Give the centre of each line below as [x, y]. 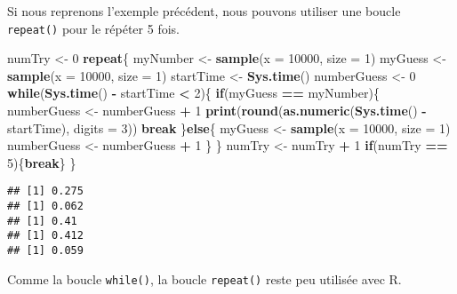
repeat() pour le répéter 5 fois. [93, 28]
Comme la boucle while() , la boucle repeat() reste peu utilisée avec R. [204, 278]
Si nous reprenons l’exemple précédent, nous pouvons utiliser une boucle [204, 11]
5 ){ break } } [42, 162]
